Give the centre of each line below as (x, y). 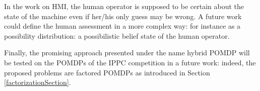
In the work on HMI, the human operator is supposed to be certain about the (124, 6)
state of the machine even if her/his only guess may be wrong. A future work (123, 16)
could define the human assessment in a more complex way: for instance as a (122, 26)
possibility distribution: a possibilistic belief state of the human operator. (117, 35)
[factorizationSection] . (38, 82)
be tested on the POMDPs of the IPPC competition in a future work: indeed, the (130, 62)
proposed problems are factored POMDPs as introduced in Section (107, 72)
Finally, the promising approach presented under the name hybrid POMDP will (127, 53)
